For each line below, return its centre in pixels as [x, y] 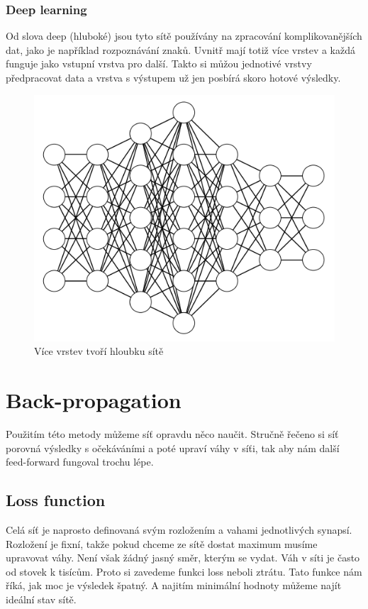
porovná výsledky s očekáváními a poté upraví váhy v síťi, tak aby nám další [173, 448]
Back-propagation [94, 400]
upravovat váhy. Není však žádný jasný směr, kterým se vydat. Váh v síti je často [183, 558]
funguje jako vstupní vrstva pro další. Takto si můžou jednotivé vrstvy [159, 64]
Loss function [56, 500]
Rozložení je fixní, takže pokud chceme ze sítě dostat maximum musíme [162, 543]
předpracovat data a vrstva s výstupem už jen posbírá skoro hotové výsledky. [173, 77]
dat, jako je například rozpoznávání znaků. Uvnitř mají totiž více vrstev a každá [180, 49]
